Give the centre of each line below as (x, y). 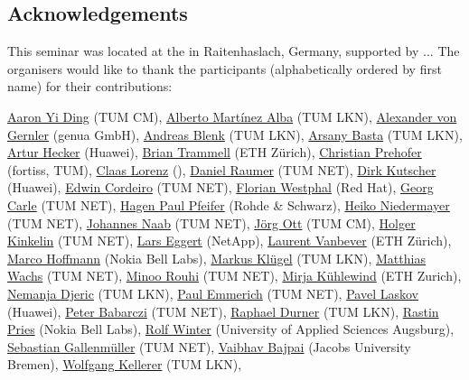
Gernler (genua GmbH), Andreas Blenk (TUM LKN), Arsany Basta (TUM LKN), (235, 134)
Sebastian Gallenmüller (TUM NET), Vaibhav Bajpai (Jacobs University (209, 346)
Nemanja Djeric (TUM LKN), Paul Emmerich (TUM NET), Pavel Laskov (213, 293)
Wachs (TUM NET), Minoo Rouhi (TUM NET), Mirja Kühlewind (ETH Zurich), (234, 276)
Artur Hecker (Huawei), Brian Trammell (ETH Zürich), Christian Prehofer (215, 152)
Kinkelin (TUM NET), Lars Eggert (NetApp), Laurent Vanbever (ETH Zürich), (230, 241)
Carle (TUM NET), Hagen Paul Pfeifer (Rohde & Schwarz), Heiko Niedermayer (229, 204)
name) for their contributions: (90, 86)
